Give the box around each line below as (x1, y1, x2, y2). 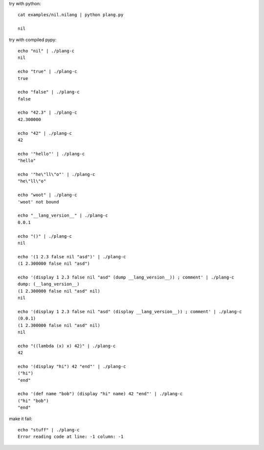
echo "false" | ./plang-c (18, 89, 80, 95)
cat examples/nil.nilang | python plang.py (18, 12, 124, 18)
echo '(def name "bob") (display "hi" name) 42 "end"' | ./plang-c (18, 391, 183, 397)
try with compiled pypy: (9, 37, 57, 43)
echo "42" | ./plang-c (18, 130, 72, 136)
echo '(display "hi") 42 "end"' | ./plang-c (18, 363, 127, 369)
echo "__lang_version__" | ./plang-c (18, 213, 109, 218)
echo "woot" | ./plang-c (18, 192, 77, 198)
